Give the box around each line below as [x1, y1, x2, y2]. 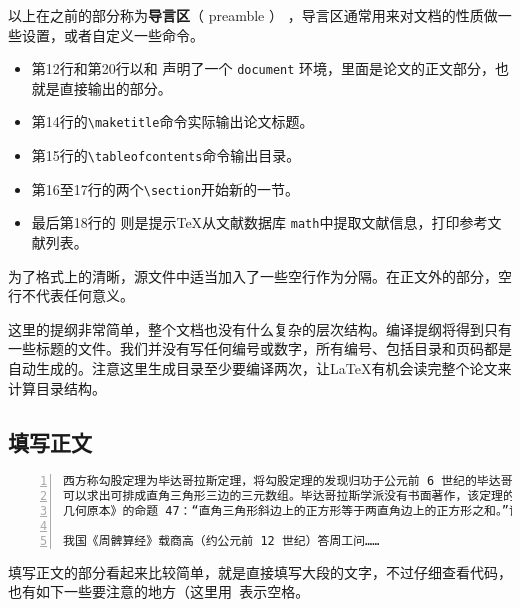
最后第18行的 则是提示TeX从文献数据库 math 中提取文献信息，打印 [31, 212, 460, 233]
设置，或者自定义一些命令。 [21, 24, 204, 45]
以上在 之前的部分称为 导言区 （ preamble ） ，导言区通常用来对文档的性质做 [8, 5, 498, 25]
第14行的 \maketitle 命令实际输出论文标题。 [31, 111, 314, 132]
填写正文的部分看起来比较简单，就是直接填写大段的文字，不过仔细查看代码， [8, 561, 512, 582]
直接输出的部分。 [59, 77, 172, 98]
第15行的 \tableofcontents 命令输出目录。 [31, 145, 301, 166]
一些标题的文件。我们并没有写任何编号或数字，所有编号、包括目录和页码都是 [8, 338, 512, 359]
